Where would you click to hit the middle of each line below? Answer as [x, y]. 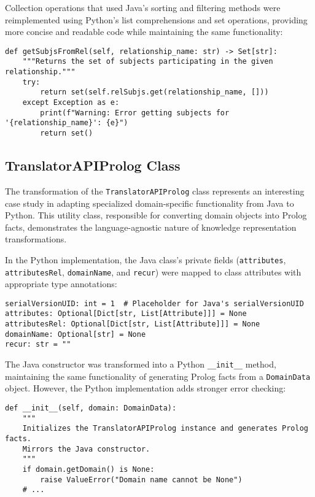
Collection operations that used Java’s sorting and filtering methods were [143, 7]
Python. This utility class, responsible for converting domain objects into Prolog [156, 215]
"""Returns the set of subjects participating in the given [148, 62]
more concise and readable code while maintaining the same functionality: [144, 32]
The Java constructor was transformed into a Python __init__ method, [141, 364]
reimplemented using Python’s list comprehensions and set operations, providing [156, 19]
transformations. [36, 239]
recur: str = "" [38, 345]
